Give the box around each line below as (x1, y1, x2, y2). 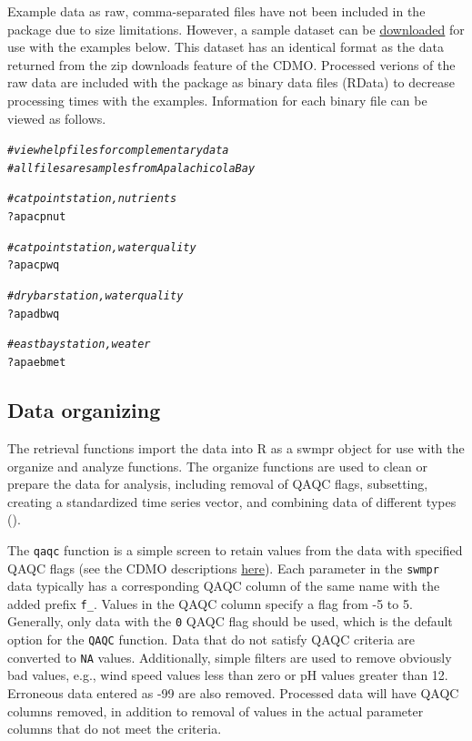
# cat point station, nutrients (7, 192, 177, 206)
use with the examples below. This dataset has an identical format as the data (7, 37, 444, 56)
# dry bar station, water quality (7, 289, 184, 303)
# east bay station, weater (7, 338, 151, 351)
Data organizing (7, 396, 161, 424)
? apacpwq (7, 259, 60, 272)
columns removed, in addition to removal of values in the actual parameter (7, 701, 424, 720)
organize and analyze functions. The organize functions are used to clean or (7, 456, 427, 475)
